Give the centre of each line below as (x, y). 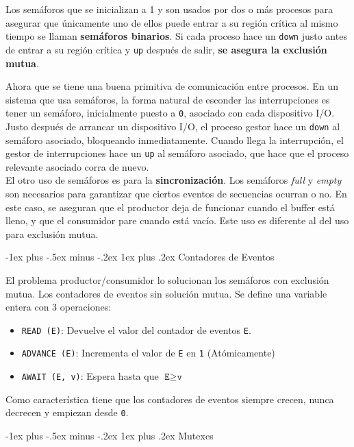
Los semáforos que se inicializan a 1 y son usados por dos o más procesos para (169, 9)
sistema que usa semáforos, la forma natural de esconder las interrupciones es (168, 99)
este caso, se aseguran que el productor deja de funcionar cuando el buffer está (170, 207)
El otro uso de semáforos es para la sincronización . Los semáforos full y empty (174, 180)
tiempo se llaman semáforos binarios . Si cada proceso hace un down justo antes (176, 36)
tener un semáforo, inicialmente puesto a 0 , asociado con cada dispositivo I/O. (170, 113)
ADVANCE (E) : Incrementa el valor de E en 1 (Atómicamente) (148, 353)
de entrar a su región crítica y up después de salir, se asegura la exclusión (166, 49)
